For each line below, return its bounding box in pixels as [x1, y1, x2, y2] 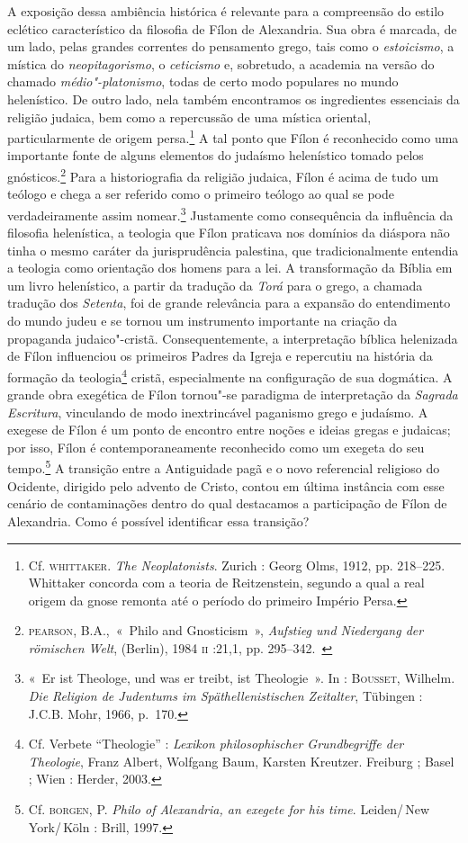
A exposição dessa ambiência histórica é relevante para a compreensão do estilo [7, 2, 445, 20]
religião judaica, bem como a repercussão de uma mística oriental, [7, 107, 372, 126]
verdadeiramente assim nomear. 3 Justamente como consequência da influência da [7, 202, 454, 224]
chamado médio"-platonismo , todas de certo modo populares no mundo [7, 72, 399, 91]
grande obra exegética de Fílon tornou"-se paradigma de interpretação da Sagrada [7, 385, 458, 404]
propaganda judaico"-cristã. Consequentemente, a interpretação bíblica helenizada [7, 328, 458, 347]
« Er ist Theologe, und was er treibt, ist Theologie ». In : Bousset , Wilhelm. [28, 668, 455, 687]
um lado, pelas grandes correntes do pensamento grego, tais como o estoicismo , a [7, 37, 454, 56]
